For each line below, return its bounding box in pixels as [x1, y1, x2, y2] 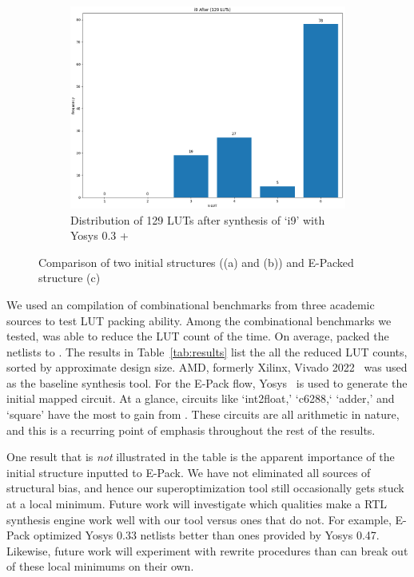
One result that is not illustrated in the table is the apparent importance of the [6, 448, 395, 465]
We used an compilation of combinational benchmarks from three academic [6, 296, 375, 312]
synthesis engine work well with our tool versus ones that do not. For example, [6, 511, 392, 527]
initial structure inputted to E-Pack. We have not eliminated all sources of [6, 464, 371, 480]
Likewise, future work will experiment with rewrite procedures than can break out [6, 542, 408, 559]
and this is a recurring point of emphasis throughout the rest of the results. [6, 421, 376, 438]
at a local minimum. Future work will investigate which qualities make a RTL [6, 495, 388, 512]
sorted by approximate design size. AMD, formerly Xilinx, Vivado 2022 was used [6, 359, 408, 376]
